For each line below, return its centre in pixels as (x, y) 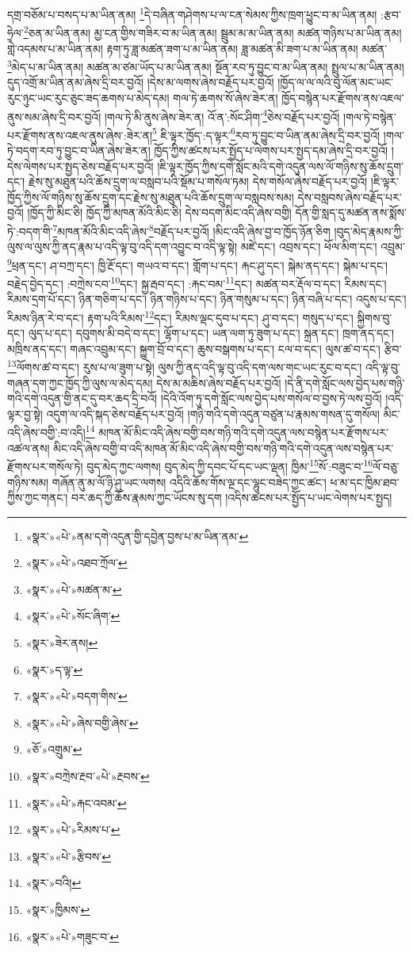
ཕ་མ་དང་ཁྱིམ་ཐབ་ (365, 482)
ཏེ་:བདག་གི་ (30, 231)
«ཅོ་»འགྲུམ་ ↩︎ (54, 749)
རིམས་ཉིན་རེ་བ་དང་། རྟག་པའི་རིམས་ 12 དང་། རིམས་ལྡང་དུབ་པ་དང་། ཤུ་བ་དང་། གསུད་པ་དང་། (180, 316)
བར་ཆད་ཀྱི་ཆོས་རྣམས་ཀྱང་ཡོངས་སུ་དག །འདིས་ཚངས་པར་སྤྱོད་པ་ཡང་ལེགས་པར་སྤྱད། (232, 498)
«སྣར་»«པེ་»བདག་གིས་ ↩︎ (76, 696)
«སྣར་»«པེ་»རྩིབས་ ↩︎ (68, 856)
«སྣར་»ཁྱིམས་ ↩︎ (58, 909)
